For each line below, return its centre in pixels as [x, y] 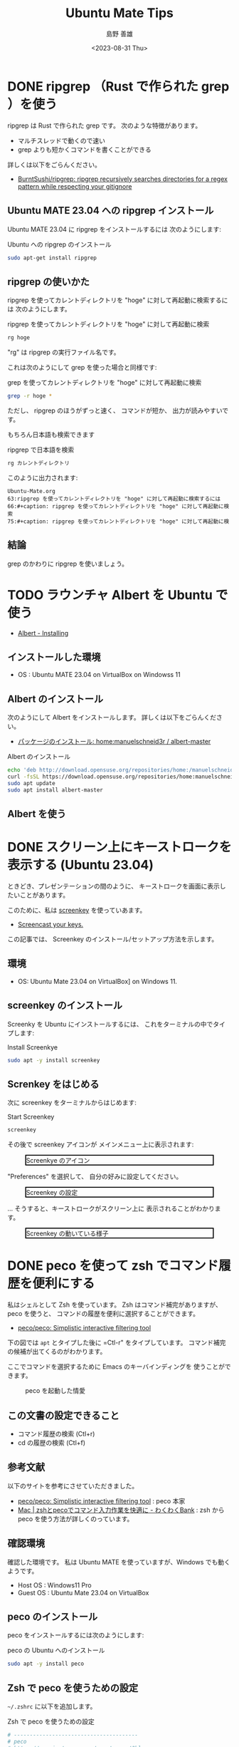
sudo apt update [31, 783]
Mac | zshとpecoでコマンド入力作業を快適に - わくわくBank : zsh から [121, 1510]
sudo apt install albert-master [55, 790]
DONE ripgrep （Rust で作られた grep [118, 86]
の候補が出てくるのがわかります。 [57, 1352]
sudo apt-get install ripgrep [52, 258]
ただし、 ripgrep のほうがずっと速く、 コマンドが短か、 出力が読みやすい [115, 410]
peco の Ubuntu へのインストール [56, 1650]
